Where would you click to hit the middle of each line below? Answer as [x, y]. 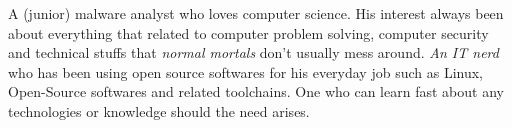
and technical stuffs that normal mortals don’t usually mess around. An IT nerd [253, 52]
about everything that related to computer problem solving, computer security [248, 32]
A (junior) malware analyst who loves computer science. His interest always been [256, 13]
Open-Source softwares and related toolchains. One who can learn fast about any [256, 91]
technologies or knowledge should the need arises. [159, 110]
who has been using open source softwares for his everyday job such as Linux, [246, 71]
